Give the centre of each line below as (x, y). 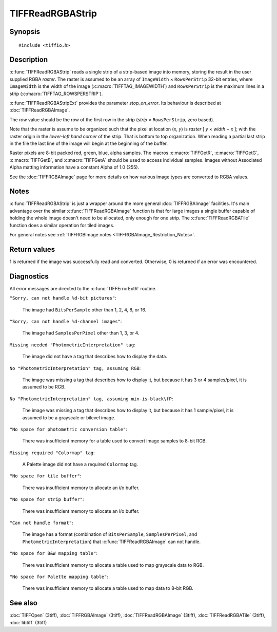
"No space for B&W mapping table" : (53, 553)
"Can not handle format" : (41, 523)
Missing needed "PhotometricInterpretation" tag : (72, 345)
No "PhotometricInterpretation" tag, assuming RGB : (75, 368)
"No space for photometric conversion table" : (68, 429)
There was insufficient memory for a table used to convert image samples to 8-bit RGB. (115, 441)
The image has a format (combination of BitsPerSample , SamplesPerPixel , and (110, 534)
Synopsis (25, 32)
